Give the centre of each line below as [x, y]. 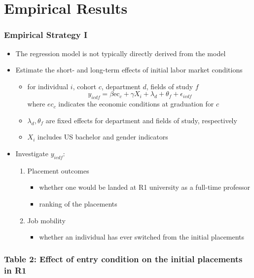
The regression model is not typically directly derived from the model [121, 53]
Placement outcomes [58, 170]
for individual [48, 86]
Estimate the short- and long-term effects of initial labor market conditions [129, 70]
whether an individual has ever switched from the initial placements [142, 237]
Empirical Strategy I [46, 35]
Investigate [32, 153]
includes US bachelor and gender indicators [103, 137]
